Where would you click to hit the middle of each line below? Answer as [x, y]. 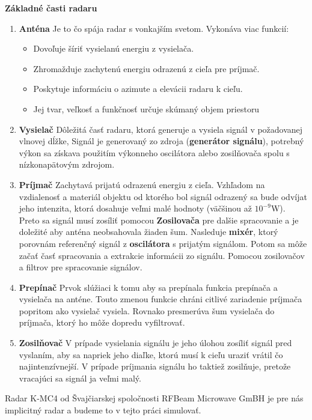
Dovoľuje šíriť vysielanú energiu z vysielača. [114, 48]
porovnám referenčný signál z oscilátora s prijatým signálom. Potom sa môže [163, 243]
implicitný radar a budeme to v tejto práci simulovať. [103, 410]
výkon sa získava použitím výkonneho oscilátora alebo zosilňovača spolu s [154, 152]
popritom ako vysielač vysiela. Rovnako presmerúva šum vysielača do [147, 310]
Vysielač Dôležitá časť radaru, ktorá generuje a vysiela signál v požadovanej [161, 129]
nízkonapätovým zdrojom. [67, 164]
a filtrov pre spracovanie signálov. [81, 267]
